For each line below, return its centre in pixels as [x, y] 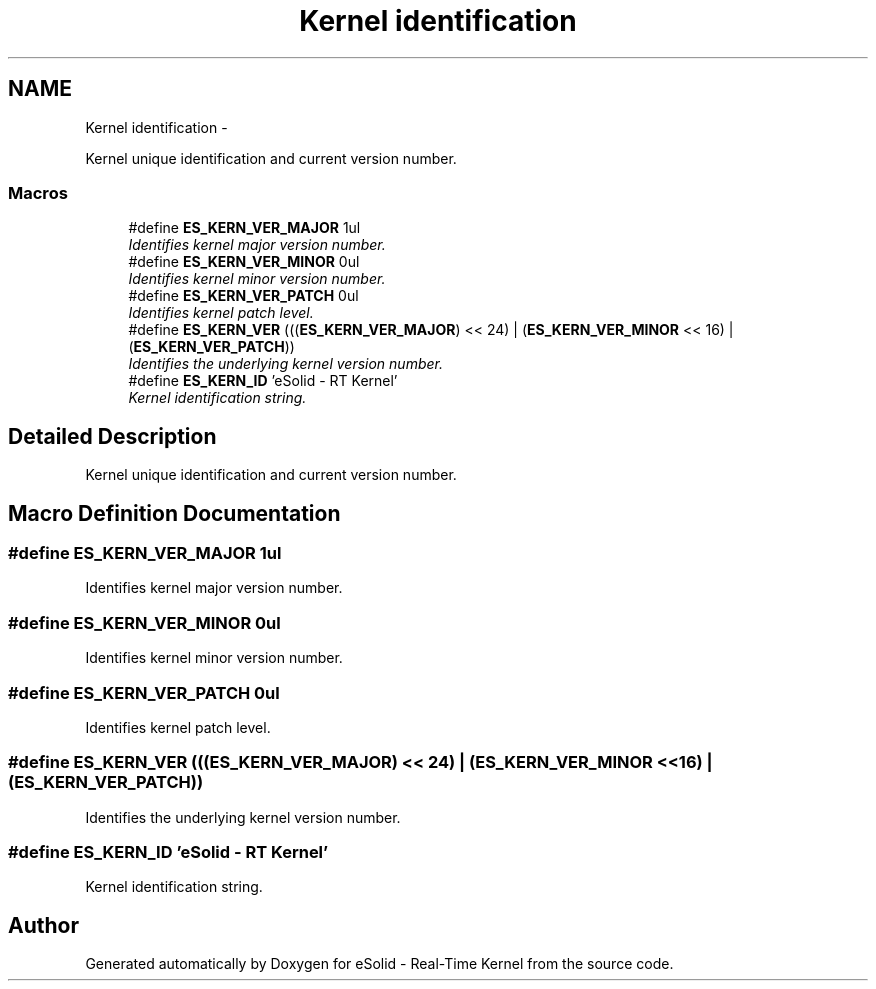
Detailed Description [112, 436]
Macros [38, 192]
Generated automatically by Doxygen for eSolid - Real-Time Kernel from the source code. [379, 964]
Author [43, 925]
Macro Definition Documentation [174, 513]
